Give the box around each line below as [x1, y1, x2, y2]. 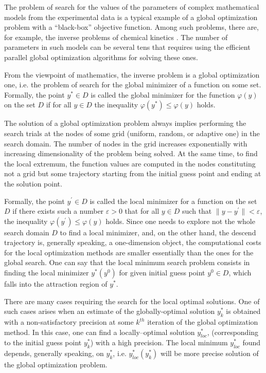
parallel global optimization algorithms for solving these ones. [4, 51, 198, 62]
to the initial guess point [4, 337, 82, 348]
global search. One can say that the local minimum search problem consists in [4, 257, 250, 268]
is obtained [226, 306, 261, 316]
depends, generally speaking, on [4, 348, 104, 359]
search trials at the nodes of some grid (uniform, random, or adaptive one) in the [4, 127, 260, 138]
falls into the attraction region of [4, 278, 108, 289]
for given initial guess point [119, 267, 205, 278]
